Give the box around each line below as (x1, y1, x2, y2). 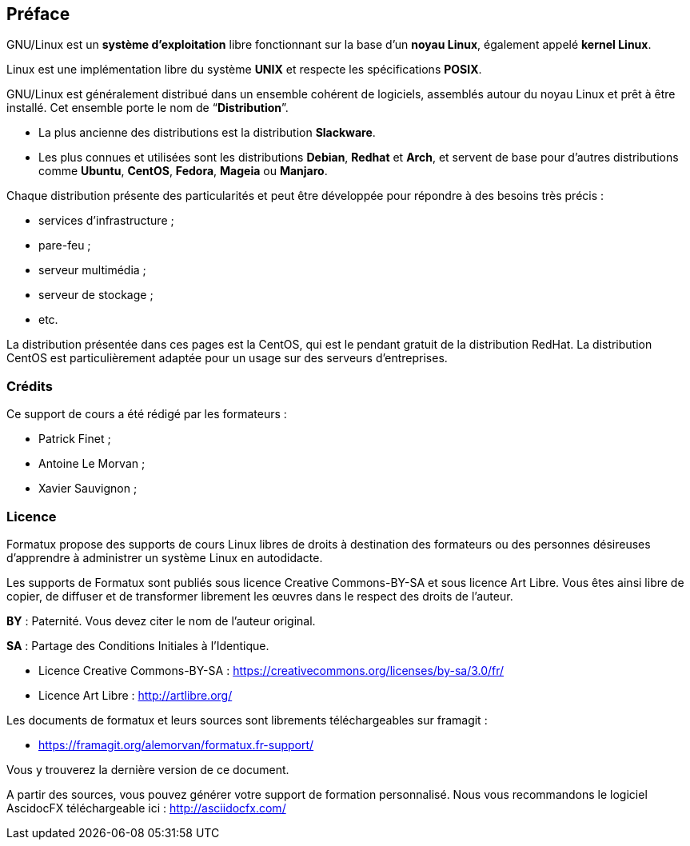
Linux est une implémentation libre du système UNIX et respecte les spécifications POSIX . (6, 62, 482, 77)
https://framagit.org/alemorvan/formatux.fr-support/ (38, 737, 314, 752)
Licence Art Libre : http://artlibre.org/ (38, 688, 233, 702)
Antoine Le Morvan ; (38, 457, 146, 471)
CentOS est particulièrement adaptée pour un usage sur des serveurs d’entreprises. (6, 351, 448, 365)
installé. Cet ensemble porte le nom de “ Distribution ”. (6, 101, 289, 115)
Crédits (6, 377, 53, 394)
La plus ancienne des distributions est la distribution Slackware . (38, 126, 376, 140)
